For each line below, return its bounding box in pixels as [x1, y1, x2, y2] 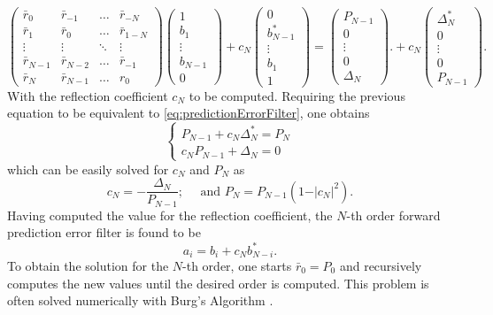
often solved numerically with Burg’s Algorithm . [7, 291, 273, 310]
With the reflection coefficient [7, 86, 168, 104]
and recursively [339, 257, 422, 275]
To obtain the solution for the [7, 257, 169, 275]
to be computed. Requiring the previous [189, 86, 405, 104]
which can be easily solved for [7, 159, 169, 178]
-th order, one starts [182, 257, 292, 275]
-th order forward [346, 205, 441, 224]
